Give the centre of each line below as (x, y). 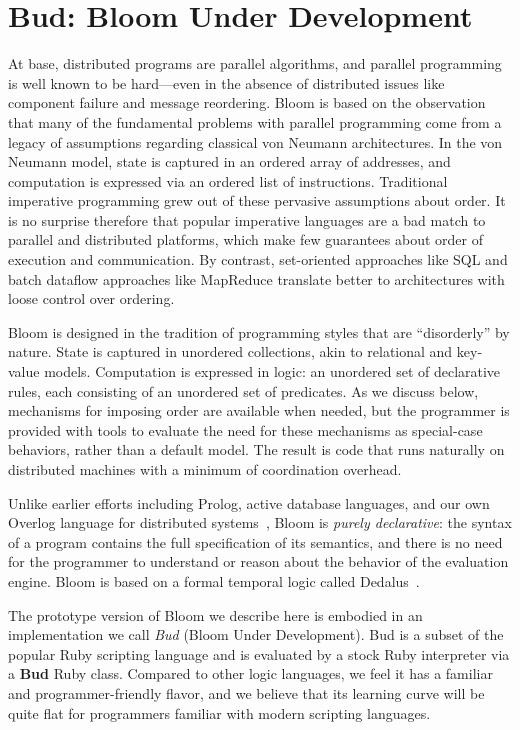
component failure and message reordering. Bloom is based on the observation (247, 102)
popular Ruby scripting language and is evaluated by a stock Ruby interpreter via (259, 653)
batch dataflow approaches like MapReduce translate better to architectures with (256, 278)
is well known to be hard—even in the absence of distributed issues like (226, 82)
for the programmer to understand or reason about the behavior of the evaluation (258, 561)
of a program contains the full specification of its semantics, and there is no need (255, 541)
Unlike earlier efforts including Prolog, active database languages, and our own (249, 502)
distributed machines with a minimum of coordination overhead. (205, 469)
